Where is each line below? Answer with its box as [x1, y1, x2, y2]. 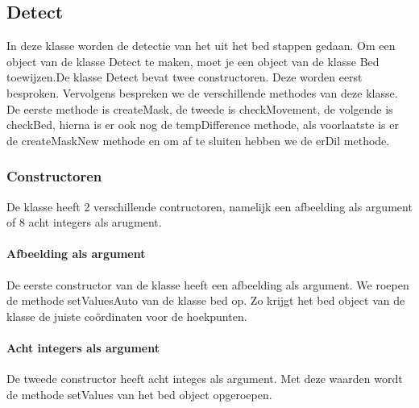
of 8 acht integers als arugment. [6, 214, 162, 231]
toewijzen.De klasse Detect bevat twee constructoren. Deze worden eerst [6, 69, 363, 85]
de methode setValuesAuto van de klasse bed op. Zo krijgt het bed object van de [6, 292, 405, 309]
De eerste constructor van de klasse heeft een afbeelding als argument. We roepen [6, 276, 409, 293]
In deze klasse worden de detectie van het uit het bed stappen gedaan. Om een [6, 37, 396, 54]
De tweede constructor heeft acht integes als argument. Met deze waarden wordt [6, 370, 403, 387]
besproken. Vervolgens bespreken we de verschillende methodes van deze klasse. [6, 84, 398, 101]
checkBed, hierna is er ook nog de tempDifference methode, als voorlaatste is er [6, 116, 399, 133]
